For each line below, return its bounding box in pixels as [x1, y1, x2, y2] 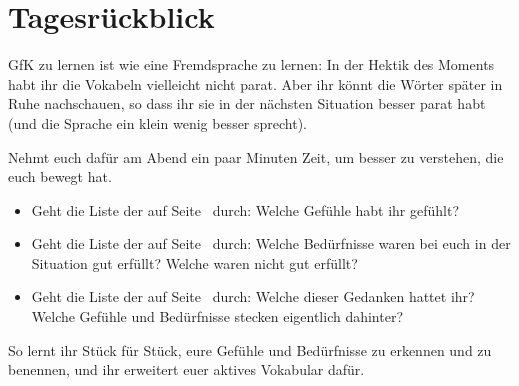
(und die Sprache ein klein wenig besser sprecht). [8, 112, 308, 133]
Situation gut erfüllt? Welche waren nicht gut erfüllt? [31, 252, 358, 273]
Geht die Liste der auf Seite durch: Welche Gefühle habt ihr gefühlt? [31, 199, 460, 220]
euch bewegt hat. [8, 166, 112, 187]
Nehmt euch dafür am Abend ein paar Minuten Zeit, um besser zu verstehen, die [8, 146, 504, 167]
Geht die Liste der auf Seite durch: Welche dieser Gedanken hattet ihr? [31, 286, 475, 307]
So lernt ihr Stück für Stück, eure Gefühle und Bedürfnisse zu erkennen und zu [8, 339, 492, 360]
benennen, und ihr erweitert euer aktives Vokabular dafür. [8, 359, 365, 380]
